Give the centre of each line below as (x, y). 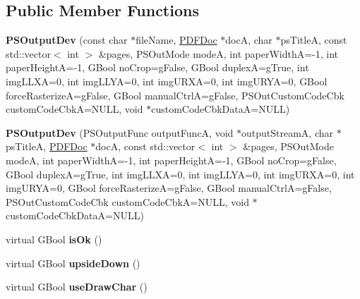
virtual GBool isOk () (54, 239)
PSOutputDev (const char (67, 40)
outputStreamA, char (288, 132)
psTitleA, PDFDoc (47, 146)
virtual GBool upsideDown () (73, 263)
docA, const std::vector (145, 146)
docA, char (249, 40)
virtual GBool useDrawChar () (77, 287)
